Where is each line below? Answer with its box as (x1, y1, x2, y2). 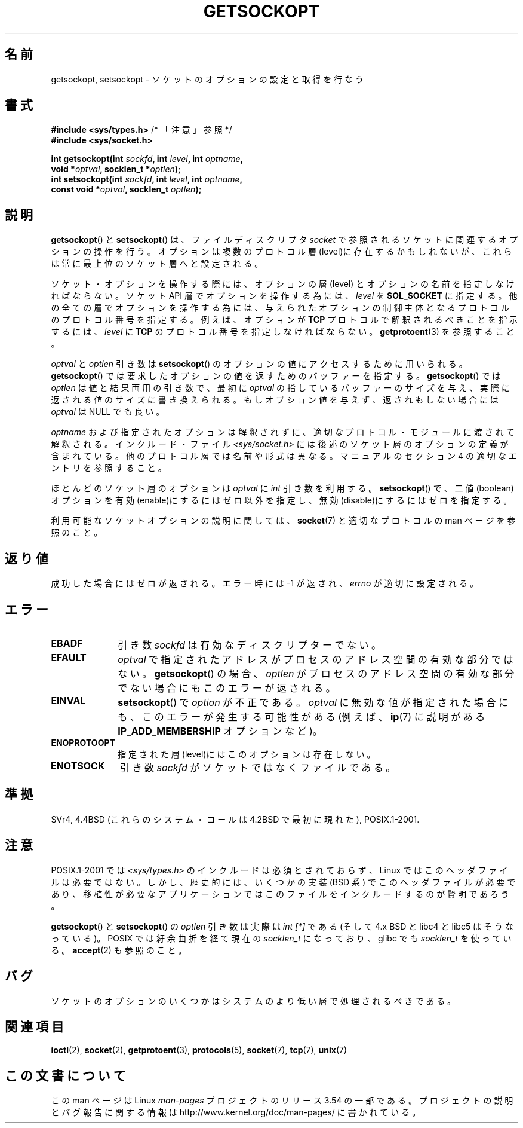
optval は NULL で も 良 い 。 (51, 406, 165, 417)
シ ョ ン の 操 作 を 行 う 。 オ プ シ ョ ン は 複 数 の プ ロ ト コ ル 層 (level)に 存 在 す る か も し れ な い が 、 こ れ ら (51, 246, 512, 257)
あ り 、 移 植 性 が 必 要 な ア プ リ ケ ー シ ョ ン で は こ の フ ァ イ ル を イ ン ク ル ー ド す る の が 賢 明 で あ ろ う (51, 888, 509, 899)
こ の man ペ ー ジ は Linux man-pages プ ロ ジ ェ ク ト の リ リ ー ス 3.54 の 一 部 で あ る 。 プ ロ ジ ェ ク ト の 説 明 (51, 1095, 513, 1106)
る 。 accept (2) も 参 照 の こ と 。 (51, 944, 187, 955)
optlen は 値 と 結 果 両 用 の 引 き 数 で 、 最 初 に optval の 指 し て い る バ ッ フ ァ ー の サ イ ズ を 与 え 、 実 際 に (51, 383, 510, 393)
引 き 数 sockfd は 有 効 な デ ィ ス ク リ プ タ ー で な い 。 (118, 638, 381, 651)
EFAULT (51, 651, 87, 664)
